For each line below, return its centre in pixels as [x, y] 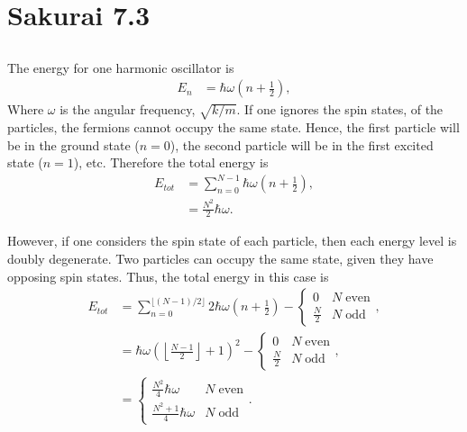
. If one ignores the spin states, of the [340, 109]
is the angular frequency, [128, 109]
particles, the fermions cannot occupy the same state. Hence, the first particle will [233, 127]
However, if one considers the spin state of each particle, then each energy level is [232, 241]
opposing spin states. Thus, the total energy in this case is [168, 276]
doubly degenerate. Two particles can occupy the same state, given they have [220, 258]
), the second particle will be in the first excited [302, 144]
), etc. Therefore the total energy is [171, 162]
